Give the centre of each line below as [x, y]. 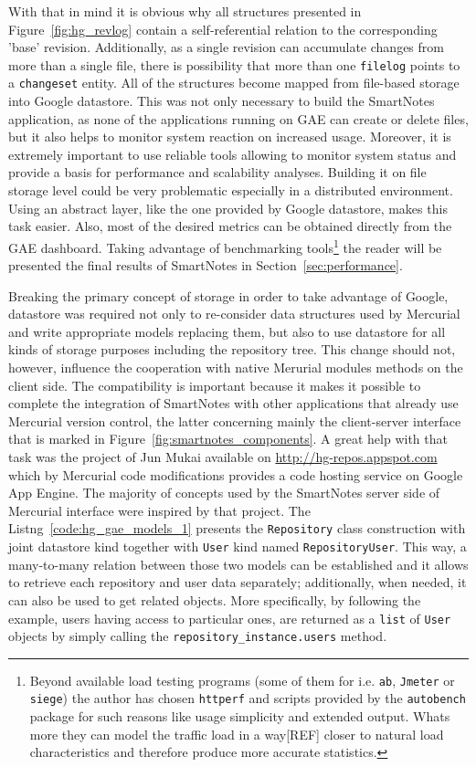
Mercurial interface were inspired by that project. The [159, 510]
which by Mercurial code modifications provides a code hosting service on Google [236, 474]
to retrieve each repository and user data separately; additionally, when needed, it [238, 582]
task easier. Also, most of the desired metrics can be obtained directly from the [230, 226]
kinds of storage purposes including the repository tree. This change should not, [232, 349]
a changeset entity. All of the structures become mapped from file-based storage [234, 83]
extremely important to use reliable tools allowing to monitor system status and [233, 154]
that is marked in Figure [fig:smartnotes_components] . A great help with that [228, 439]
